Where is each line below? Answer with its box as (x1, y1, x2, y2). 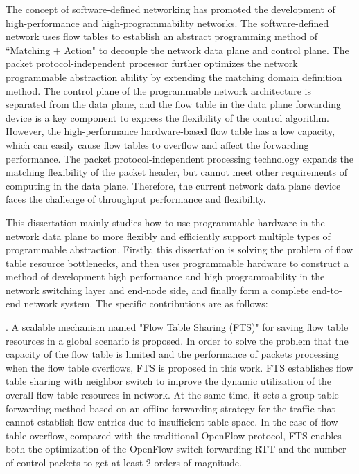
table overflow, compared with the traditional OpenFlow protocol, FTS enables (6, 428, 342, 442)
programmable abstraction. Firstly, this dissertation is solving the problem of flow (6, 242, 353, 257)
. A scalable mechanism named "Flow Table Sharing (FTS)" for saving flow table (6, 320, 349, 334)
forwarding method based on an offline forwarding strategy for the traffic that (6, 401, 336, 415)
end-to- (312, 282, 342, 297)
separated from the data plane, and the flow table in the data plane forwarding (6, 97, 342, 111)
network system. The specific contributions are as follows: (24, 296, 268, 311)
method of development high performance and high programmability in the (6, 269, 325, 284)
